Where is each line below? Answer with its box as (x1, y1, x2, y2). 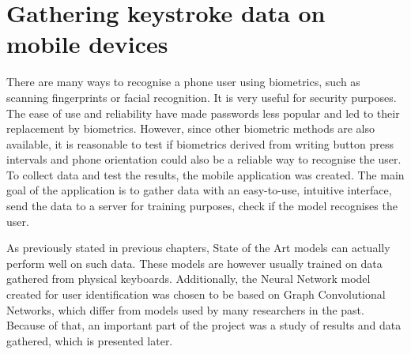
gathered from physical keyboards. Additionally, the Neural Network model (6, 270, 371, 287)
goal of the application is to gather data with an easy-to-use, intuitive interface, (6, 182, 392, 198)
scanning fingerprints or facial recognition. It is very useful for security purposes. (6, 88, 397, 105)
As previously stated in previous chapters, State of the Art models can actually (6, 239, 390, 256)
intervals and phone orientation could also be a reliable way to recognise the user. (6, 151, 402, 168)
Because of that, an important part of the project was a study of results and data (6, 317, 402, 333)
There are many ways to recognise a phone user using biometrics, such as (6, 73, 360, 90)
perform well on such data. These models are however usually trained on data (6, 254, 383, 271)
